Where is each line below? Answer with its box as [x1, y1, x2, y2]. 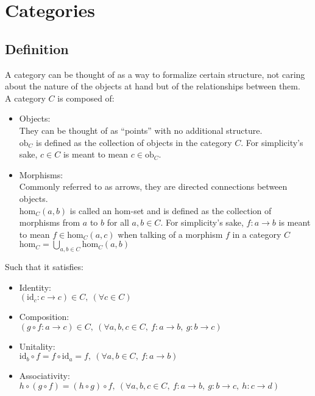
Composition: [19, 310, 69, 323]
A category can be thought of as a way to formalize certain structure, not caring [5, 68, 305, 80]
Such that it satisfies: [5, 260, 83, 273]
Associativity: [19, 369, 70, 382]
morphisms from [19, 216, 80, 229]
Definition [5, 39, 69, 58]
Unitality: [19, 339, 55, 352]
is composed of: [57, 91, 115, 104]
